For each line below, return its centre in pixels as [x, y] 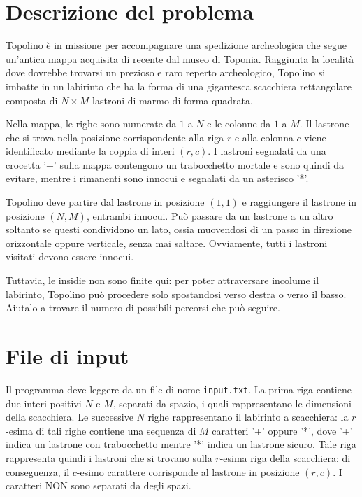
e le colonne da [239, 124]
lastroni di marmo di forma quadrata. [173, 100]
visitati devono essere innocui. [70, 257]
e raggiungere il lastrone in [299, 202]
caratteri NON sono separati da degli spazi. [99, 485]
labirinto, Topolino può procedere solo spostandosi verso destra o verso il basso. [176, 294]
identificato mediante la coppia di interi [90, 151]
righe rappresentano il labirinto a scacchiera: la [248, 417]
